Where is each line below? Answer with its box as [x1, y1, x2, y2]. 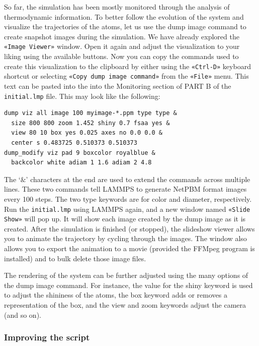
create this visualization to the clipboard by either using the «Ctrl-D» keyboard [4, 61, 251, 71]
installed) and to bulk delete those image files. [4, 253, 146, 263]
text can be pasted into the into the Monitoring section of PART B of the [4, 80, 231, 91]
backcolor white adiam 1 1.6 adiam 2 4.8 [11, 159, 152, 166]
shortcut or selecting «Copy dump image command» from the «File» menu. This [4, 71, 249, 81]
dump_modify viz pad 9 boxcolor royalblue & [4, 149, 155, 156]
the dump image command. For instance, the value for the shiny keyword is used [4, 279, 253, 290]
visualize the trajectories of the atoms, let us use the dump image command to [4, 21, 246, 32]
